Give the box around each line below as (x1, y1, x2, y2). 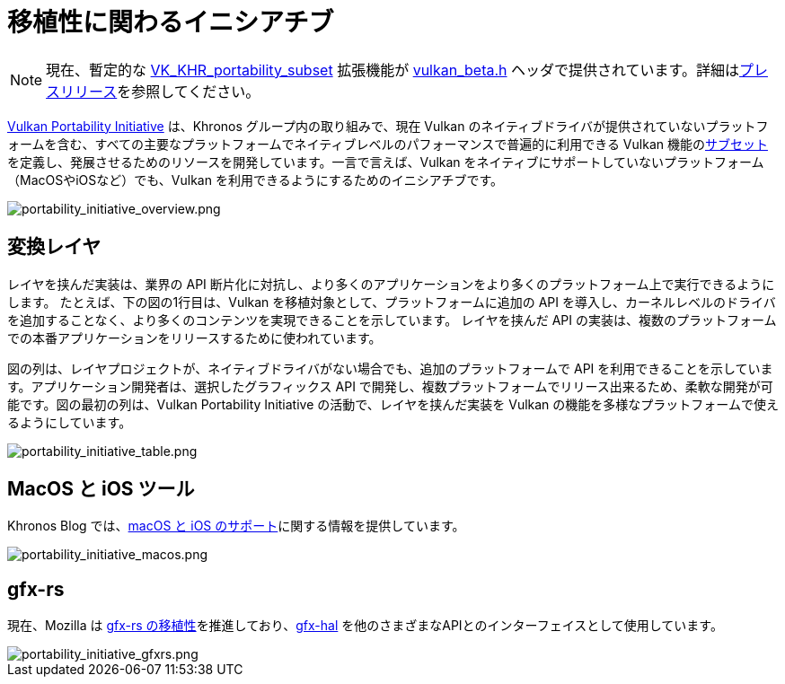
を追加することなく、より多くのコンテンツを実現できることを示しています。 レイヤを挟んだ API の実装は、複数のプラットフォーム (7, 311, 777, 328)
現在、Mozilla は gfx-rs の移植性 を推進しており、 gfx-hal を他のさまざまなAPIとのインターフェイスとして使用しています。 (7, 618, 723, 634)
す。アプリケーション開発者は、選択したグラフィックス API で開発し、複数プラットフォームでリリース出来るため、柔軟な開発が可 (7, 378, 773, 394)
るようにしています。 (7, 414, 132, 430)
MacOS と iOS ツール (7, 478, 195, 501)
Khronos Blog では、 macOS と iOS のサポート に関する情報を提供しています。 (7, 518, 465, 534)
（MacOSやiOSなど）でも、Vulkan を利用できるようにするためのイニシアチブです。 (7, 171, 504, 188)
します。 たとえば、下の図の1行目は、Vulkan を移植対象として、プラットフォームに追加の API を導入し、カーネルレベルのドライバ (7, 294, 776, 310)
